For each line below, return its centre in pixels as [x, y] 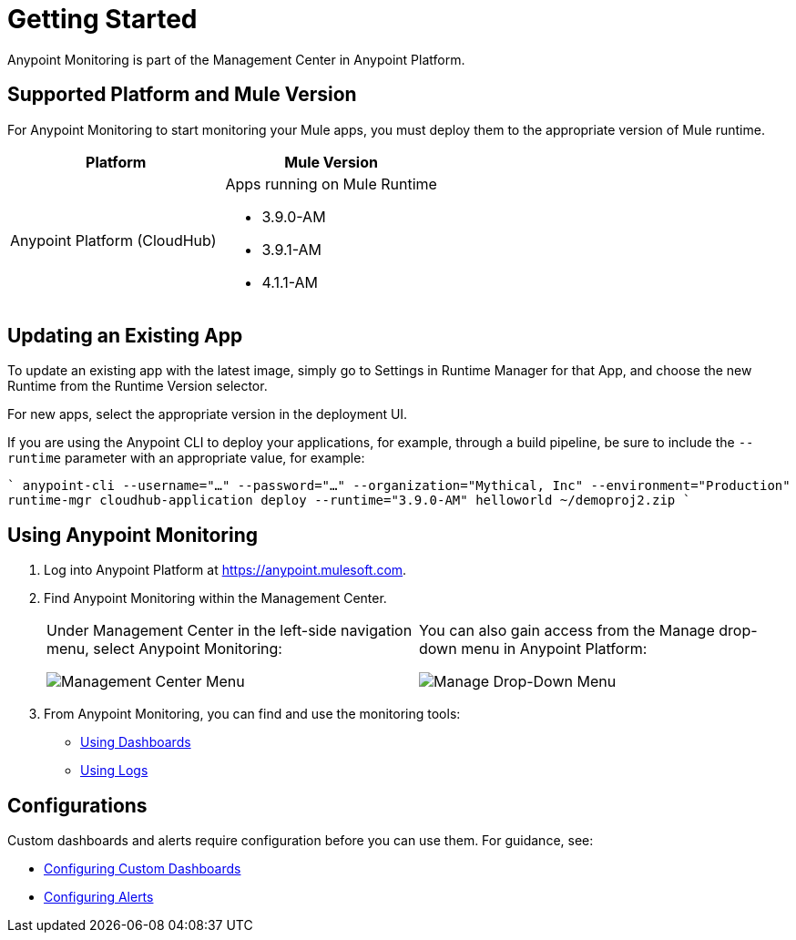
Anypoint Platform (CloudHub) [113, 240]
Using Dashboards [136, 742]
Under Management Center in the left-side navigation [230, 631]
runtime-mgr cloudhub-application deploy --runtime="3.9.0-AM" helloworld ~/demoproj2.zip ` [349, 501]
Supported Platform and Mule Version [182, 95]
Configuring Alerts [99, 897]
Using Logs [114, 771]
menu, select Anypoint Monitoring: [164, 649]
